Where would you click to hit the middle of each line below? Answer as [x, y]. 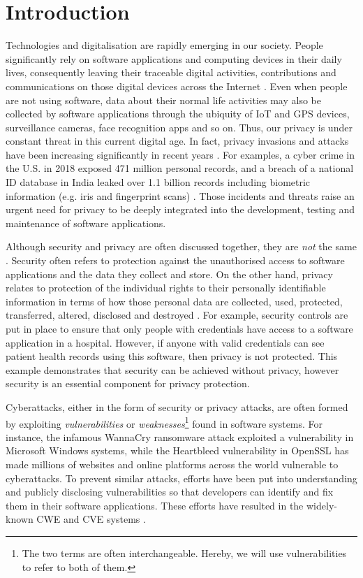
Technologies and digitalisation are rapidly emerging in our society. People [164, 45]
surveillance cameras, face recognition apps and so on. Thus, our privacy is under [179, 127]
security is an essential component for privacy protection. [128, 383]
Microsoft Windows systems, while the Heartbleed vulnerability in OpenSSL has [177, 450]
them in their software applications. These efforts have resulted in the [155, 505]
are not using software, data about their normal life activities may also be [163, 100]
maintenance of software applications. [86, 223]
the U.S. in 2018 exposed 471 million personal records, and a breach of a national [180, 168]
